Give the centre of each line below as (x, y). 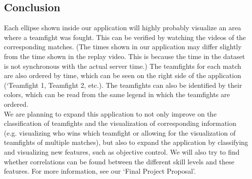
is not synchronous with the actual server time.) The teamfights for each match (123, 66)
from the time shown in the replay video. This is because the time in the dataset (125, 56)
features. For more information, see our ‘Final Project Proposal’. (100, 171)
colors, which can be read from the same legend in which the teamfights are (117, 94)
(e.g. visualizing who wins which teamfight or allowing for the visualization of (120, 132)
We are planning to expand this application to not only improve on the (110, 113)
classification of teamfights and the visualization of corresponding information (120, 123)
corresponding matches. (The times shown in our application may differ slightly (123, 47)
